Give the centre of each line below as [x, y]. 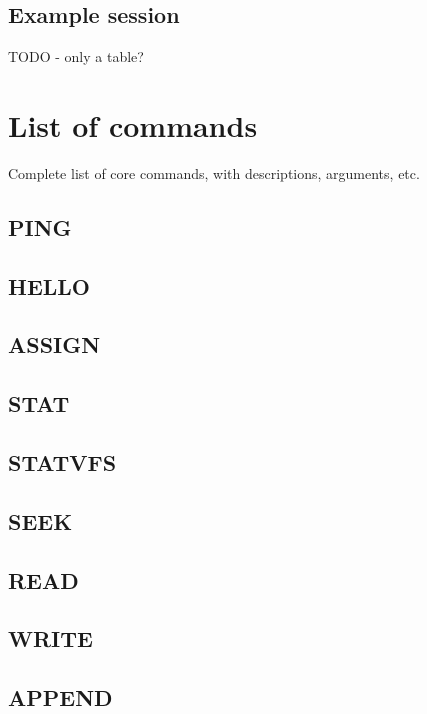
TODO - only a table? [76, 56]
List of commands [133, 124]
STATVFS [62, 462]
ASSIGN [54, 344]
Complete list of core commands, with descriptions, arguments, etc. [214, 172]
